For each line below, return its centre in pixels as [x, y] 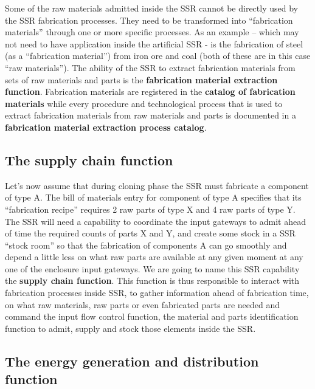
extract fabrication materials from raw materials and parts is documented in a [151, 115]
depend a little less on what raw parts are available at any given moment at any [154, 257]
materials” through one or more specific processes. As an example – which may [152, 32]
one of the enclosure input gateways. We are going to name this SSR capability [152, 268]
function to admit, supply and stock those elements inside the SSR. [130, 328]
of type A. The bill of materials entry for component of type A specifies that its [153, 197]
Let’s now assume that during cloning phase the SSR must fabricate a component [157, 185]
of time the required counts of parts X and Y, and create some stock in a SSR [150, 233]
